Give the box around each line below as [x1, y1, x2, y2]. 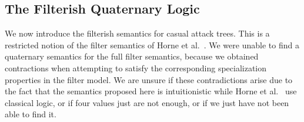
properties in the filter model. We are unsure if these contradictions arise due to [5, 73, 293, 85]
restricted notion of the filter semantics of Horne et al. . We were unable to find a [5, 38, 299, 51]
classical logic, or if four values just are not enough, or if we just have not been [5, 96, 289, 108]
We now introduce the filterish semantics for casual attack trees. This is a [5, 27, 270, 39]
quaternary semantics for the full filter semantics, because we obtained [5, 50, 259, 62]
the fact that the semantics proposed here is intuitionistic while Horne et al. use [5, 85, 297, 97]
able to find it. [5, 108, 56, 120]
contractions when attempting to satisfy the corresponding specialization [5, 61, 267, 74]
